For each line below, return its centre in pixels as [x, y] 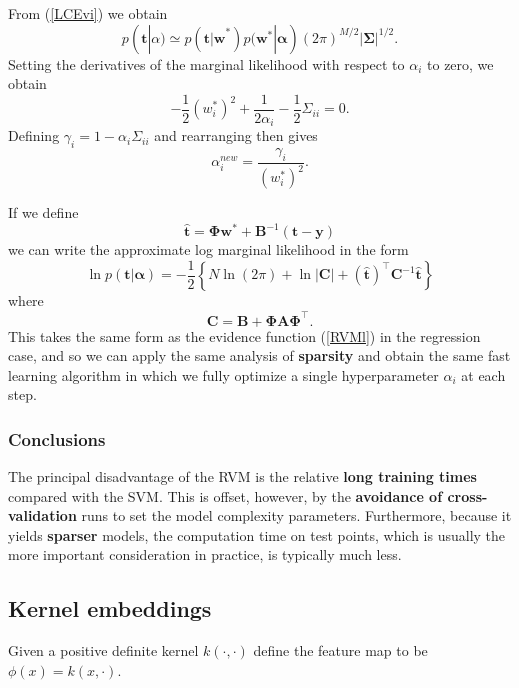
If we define [43, 212]
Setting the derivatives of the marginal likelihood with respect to [206, 63]
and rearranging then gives [236, 135]
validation [42, 515]
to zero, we [460, 63]
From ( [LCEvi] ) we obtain [88, 13]
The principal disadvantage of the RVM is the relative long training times [242, 476]
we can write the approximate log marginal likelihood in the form [208, 249]
